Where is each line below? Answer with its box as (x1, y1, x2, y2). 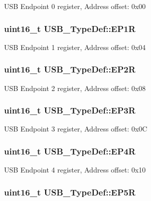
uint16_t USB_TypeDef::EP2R (4, 63, 136, 75)
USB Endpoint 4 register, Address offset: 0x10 (4, 164, 146, 175)
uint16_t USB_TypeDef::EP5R (4, 185, 136, 198)
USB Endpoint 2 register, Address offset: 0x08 (4, 82, 146, 93)
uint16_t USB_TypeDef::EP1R (4, 22, 136, 34)
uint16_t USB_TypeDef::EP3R (4, 104, 136, 116)
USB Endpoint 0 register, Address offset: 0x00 (4, 1, 146, 11)
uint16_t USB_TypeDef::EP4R (4, 144, 136, 157)
